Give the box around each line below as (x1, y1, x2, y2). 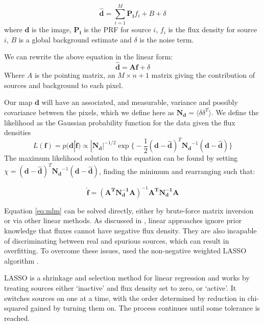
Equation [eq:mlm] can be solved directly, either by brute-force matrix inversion (4, 205, 254, 215)
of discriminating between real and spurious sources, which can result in (4, 235, 229, 246)
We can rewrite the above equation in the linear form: (4, 51, 173, 62)
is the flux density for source (168, 24, 257, 35)
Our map (4, 97, 33, 107)
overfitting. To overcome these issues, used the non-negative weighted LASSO (4, 245, 247, 256)
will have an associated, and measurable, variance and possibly (41, 97, 238, 107)
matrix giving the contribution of (151, 70, 255, 80)
